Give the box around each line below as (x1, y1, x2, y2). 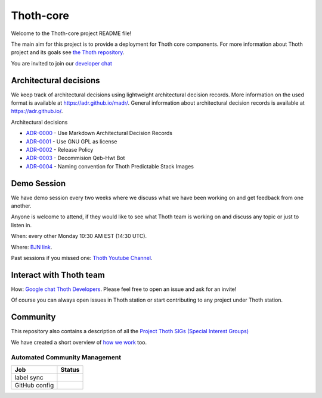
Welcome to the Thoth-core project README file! (11, 30, 132, 37)
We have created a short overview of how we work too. (11, 339, 147, 346)
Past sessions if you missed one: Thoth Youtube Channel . (11, 255, 153, 261)
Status (60, 365, 80, 374)
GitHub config (14, 381, 54, 389)
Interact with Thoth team (11, 269, 106, 280)
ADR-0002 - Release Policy (26, 146, 94, 153)
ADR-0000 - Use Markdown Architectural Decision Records (26, 130, 173, 137)
